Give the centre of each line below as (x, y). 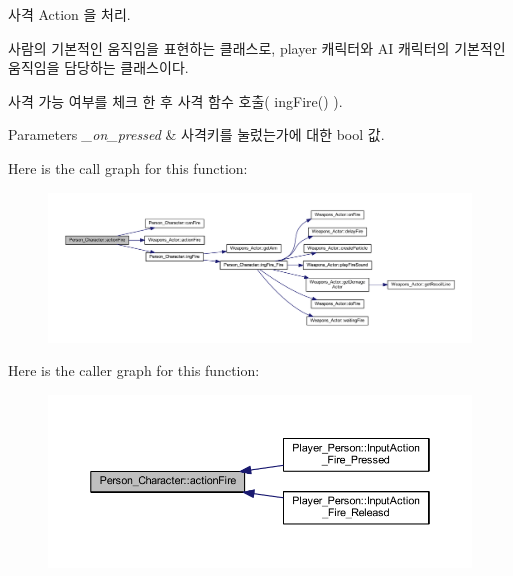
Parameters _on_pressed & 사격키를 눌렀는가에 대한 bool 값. (196, 134)
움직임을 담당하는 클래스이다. (98, 67)
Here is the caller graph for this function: (134, 370)
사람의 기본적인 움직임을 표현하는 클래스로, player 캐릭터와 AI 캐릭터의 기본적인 (257, 47)
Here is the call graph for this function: (128, 167)
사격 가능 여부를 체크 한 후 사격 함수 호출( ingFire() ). (175, 100)
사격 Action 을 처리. (69, 14)
